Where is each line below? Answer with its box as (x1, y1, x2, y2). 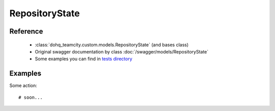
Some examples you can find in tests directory (35, 56, 132, 62)
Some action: (9, 82, 38, 89)
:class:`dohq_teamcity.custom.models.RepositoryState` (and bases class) (35, 41, 189, 48)
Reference (9, 27, 43, 36)
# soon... (18, 94, 43, 100)
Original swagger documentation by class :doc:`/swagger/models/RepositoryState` (35, 48, 209, 54)
